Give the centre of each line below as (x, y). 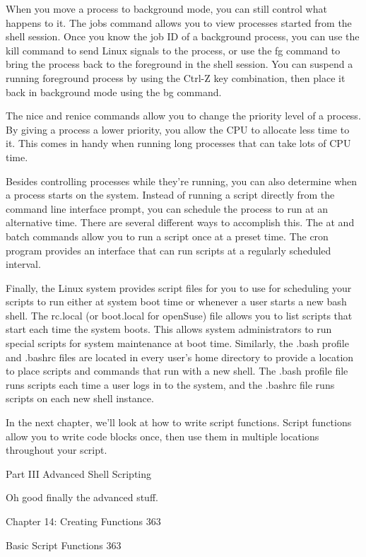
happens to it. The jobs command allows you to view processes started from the (179, 22)
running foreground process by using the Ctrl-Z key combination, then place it (176, 77)
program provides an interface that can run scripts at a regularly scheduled (169, 250)
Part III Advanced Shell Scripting (79, 473)
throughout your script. (57, 450)
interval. (23, 264)
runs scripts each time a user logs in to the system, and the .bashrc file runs (170, 384)
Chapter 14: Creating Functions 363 (83, 521)
